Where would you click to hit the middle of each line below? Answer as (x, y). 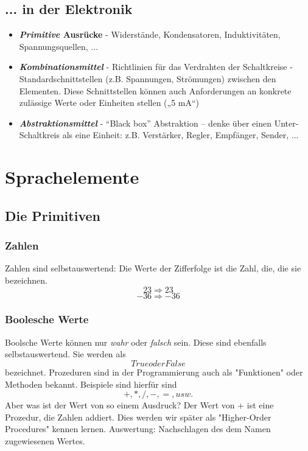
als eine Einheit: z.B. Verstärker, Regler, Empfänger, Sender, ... (180, 135)
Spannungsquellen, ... (59, 46)
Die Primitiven (53, 215)
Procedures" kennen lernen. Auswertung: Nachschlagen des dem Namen (138, 429)
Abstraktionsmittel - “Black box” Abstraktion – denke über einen (145, 123)
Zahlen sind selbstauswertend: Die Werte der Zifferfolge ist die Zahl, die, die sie (153, 268)
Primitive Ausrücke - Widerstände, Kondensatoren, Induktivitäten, (150, 34)
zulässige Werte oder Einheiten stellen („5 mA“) (109, 103)
